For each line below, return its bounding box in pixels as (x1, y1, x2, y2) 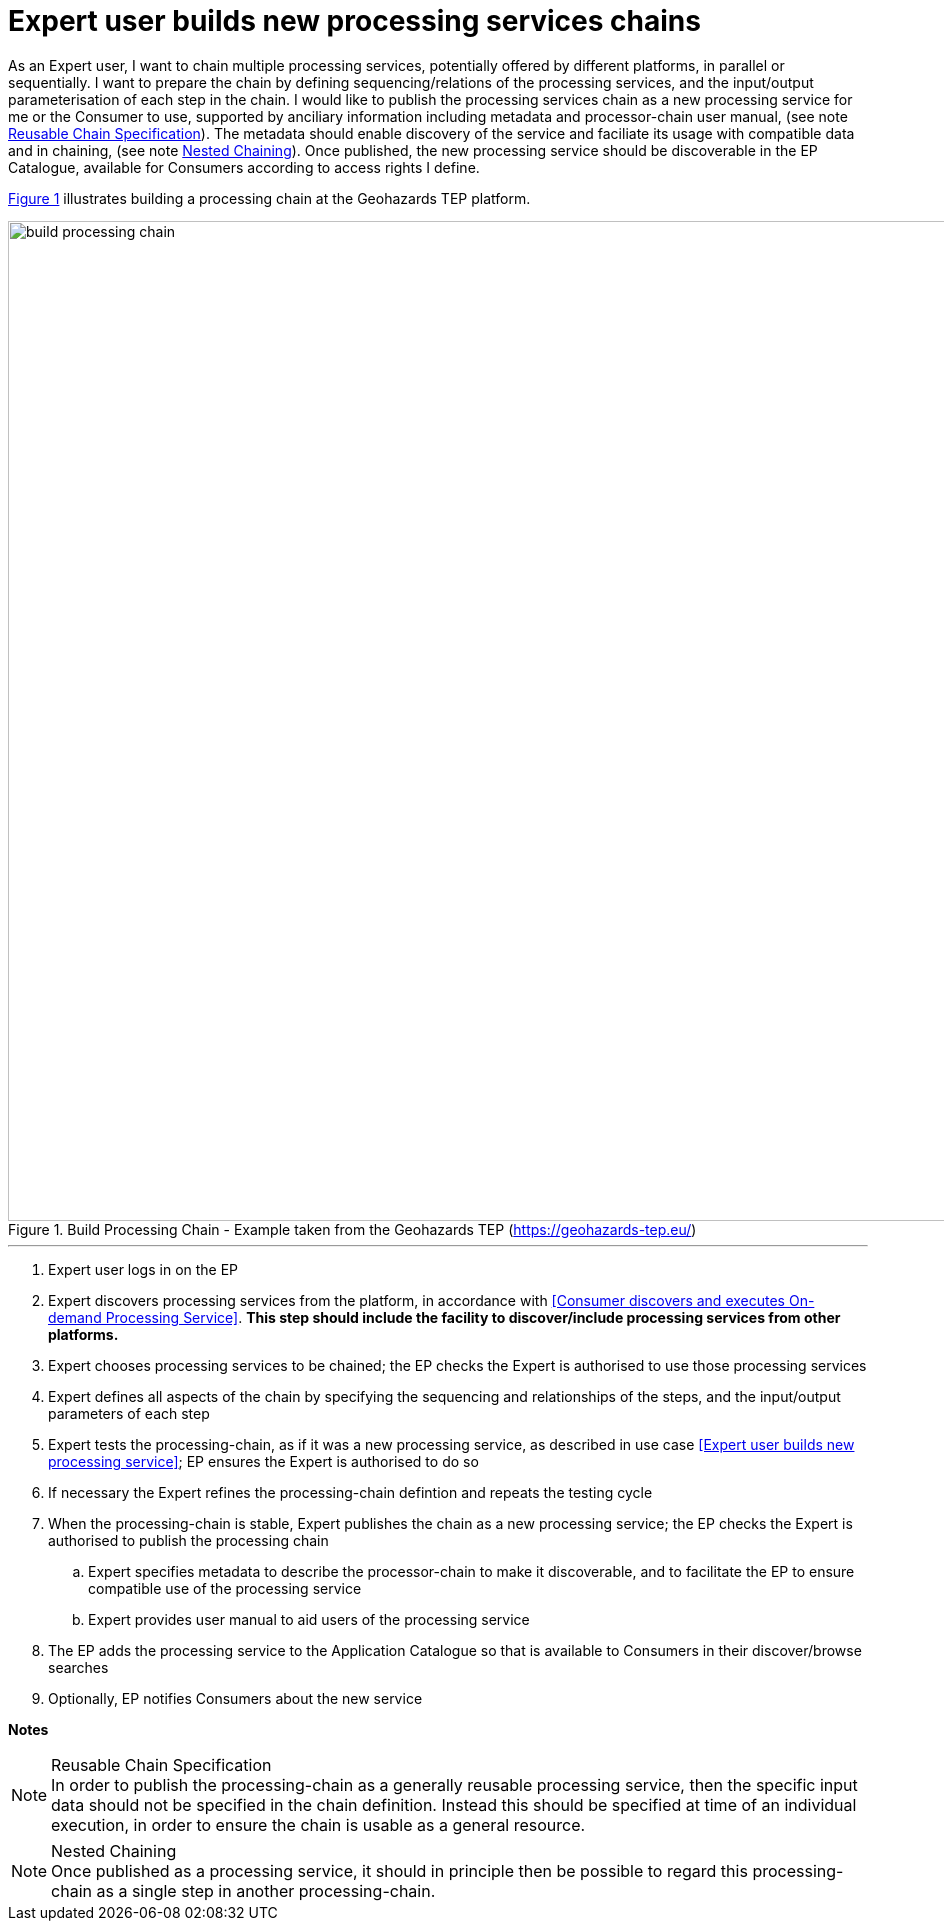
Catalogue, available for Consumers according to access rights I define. (8, 158, 480, 176)
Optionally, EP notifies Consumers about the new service (48, 1689, 423, 1707)
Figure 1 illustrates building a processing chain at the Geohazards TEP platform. (8, 189, 531, 207)
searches (48, 1658, 109, 1676)
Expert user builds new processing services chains (8, 4, 701, 38)
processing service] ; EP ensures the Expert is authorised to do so (48, 1452, 479, 1470)
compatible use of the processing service (88, 1579, 362, 1597)
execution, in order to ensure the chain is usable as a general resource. (51, 1814, 586, 1835)
